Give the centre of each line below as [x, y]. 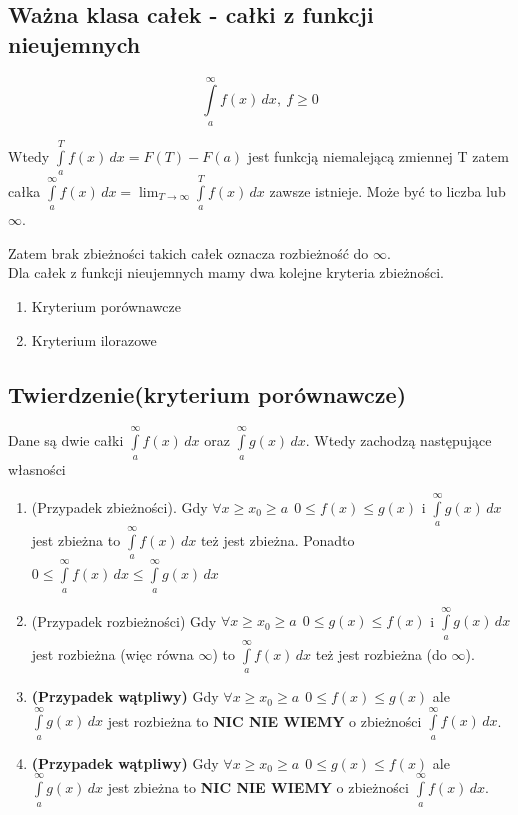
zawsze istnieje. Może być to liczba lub [387, 190]
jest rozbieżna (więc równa [112, 653]
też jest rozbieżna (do [381, 653]
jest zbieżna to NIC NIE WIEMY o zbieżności [258, 787]
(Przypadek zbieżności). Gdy [119, 506]
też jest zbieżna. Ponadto [277, 540]
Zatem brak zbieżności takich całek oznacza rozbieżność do [188, 252]
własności [37, 468]
